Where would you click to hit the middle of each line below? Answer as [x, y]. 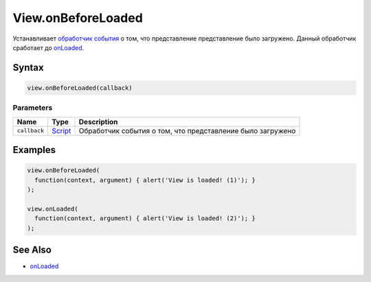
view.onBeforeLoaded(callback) [80, 88]
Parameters [33, 108]
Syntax [28, 68]
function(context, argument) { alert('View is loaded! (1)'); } [145, 180]
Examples [34, 150]
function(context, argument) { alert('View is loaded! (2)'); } [145, 219]
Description [98, 121]
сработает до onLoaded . [48, 47]
